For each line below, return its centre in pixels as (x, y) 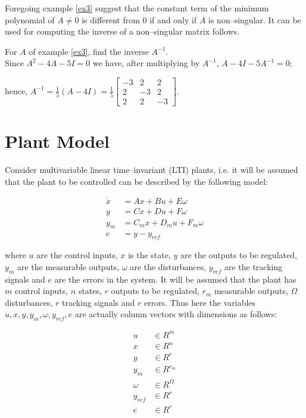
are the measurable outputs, (68, 266)
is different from (111, 19)
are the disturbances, (168, 266)
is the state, (149, 255)
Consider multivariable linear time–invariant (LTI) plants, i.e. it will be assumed (152, 170)
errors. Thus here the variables (200, 302)
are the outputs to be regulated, (239, 255)
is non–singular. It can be (255, 19)
